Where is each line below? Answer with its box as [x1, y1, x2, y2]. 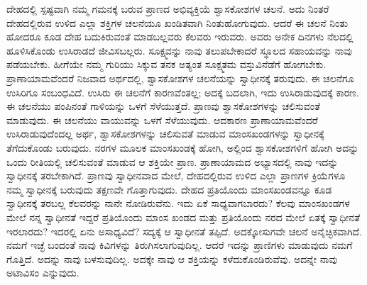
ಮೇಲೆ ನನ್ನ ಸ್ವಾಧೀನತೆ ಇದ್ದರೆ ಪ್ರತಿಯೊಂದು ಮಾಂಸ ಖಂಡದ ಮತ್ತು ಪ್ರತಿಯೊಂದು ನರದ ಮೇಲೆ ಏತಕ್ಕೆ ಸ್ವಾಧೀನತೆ [6, 209, 361, 224]
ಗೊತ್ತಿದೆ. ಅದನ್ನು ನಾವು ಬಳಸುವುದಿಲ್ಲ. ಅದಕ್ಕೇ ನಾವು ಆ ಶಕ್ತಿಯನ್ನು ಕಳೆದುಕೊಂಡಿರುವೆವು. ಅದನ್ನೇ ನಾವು [6, 251, 337, 266]
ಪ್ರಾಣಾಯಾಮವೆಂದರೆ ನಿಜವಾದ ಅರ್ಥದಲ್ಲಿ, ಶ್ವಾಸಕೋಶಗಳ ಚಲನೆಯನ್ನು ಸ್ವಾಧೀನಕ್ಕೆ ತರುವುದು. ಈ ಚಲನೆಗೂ [6, 70, 354, 85]
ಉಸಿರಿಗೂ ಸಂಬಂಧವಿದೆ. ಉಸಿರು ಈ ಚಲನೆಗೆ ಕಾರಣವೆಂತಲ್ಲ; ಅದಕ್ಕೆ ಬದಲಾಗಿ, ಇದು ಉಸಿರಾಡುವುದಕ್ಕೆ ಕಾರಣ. [6, 84, 359, 99]
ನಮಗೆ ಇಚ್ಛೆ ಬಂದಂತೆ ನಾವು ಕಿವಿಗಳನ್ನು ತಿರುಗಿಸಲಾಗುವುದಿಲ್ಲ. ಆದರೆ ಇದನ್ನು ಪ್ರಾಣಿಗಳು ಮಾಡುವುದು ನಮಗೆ [6, 238, 353, 252]
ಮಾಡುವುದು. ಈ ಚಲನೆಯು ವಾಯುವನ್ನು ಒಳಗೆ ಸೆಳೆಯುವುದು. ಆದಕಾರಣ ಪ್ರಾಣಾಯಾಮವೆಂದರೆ [6, 112, 318, 127]
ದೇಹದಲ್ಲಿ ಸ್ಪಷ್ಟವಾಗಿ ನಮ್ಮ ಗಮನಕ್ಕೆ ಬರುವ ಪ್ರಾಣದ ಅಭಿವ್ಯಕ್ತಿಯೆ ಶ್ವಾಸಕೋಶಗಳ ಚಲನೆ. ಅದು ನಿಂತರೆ [6, 1, 329, 16]
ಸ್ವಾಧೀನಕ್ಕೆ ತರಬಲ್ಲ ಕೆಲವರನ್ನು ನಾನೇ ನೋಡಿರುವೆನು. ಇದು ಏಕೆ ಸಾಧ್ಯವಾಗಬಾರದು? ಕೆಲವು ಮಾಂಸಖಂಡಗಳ [6, 196, 350, 211]
